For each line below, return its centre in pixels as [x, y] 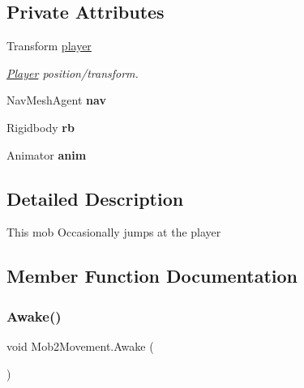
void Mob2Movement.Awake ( [80, 345]
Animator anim [47, 154]
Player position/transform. [73, 72]
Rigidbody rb [41, 127]
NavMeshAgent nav [56, 100]
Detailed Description [95, 198]
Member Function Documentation [152, 276]
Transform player [49, 46]
